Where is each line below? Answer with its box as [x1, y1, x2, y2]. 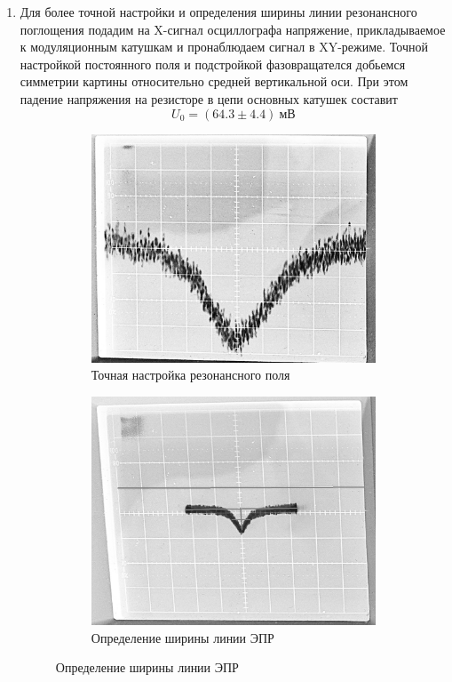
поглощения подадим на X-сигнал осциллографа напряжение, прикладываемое [20, 20, 446, 38]
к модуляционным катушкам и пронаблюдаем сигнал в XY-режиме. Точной [20, 37, 428, 56]
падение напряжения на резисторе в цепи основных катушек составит [20, 89, 398, 108]
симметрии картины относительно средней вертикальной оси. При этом [20, 72, 408, 91]
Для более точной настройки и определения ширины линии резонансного [20, 3, 417, 20]
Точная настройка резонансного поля [91, 365, 290, 384]
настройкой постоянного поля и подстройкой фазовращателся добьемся [20, 54, 406, 73]
